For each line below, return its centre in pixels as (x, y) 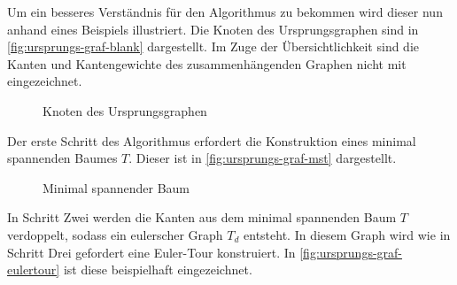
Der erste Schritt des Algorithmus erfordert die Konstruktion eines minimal (212, 140)
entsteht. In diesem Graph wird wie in (347, 234)
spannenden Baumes (62, 158)
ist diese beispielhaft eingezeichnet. (158, 270)
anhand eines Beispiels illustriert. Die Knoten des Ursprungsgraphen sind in (213, 29)
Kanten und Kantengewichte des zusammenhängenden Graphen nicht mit (207, 63)
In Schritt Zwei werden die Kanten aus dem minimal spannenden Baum (202, 217)
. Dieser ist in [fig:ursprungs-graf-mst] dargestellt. (263, 158)
